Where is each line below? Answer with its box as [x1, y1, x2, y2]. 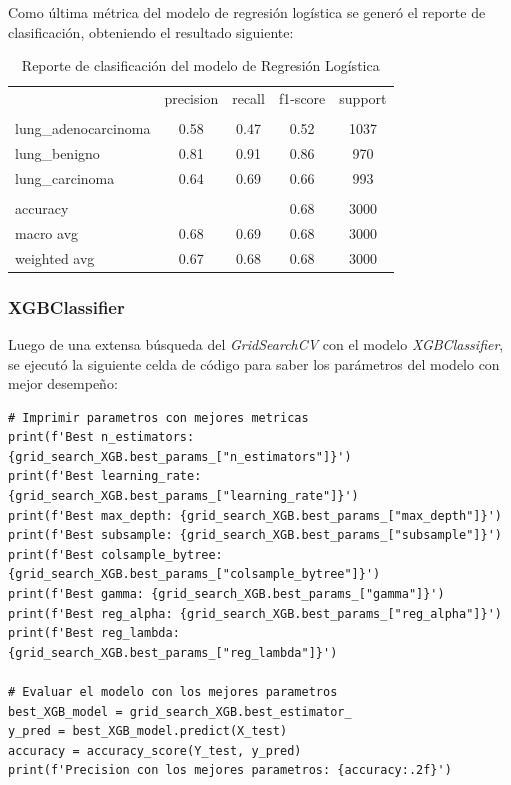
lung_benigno [15, 142, 100, 163]
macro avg [15, 222, 79, 243]
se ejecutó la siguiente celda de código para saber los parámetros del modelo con [8, 353, 500, 374]
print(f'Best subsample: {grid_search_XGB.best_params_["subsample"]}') [8, 528, 502, 543]
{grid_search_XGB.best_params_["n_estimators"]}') [8, 449, 352, 464]
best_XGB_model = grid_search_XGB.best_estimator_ [8, 704, 352, 719]
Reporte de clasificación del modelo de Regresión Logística [21, 55, 380, 76]
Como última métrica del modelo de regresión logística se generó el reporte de [8, 2, 486, 22]
